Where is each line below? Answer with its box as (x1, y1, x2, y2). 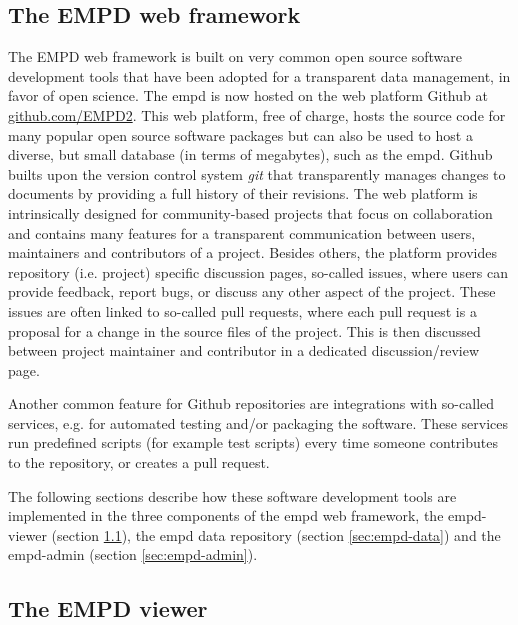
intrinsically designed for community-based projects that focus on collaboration (8, 202, 493, 223)
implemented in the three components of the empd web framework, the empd (8, 505, 482, 526)
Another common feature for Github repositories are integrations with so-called (8, 393, 495, 414)
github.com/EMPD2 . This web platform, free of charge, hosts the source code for (8, 104, 506, 125)
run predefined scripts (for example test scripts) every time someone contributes (8, 432, 498, 453)
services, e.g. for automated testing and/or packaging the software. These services (8, 412, 509, 433)
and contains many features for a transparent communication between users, (8, 222, 476, 243)
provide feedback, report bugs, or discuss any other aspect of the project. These (8, 281, 496, 302)
